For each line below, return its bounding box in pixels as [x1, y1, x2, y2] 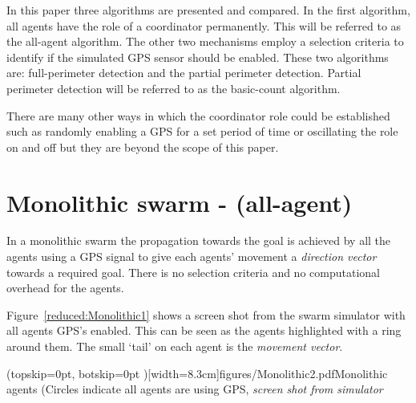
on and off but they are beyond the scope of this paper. [6, 138, 279, 155]
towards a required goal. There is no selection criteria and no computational [6, 263, 380, 280]
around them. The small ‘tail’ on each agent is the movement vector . [6, 338, 343, 355]
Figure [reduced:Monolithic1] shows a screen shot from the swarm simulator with [6, 306, 406, 323]
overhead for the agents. [6, 279, 124, 296]
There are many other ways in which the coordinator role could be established [6, 107, 390, 124]
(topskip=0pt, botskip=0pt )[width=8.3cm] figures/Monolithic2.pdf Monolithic [6, 364, 388, 381]
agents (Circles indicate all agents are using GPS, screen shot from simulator [6, 381, 383, 397]
